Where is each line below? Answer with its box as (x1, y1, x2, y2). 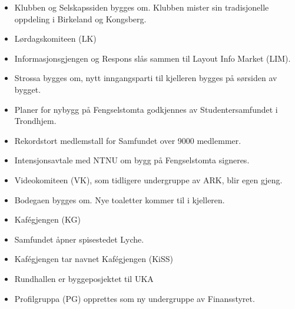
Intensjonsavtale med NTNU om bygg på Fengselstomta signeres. (14, 154, 250, 166)
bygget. (14, 83, 41, 95)
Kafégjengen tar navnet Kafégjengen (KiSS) (14, 253, 173, 265)
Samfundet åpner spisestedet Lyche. (14, 233, 144, 245)
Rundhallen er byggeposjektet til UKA (14, 272, 154, 284)
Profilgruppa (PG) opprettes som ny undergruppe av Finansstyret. (14, 292, 255, 304)
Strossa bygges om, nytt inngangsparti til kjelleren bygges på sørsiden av (14, 72, 277, 84)
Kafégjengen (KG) (14, 213, 81, 226)
